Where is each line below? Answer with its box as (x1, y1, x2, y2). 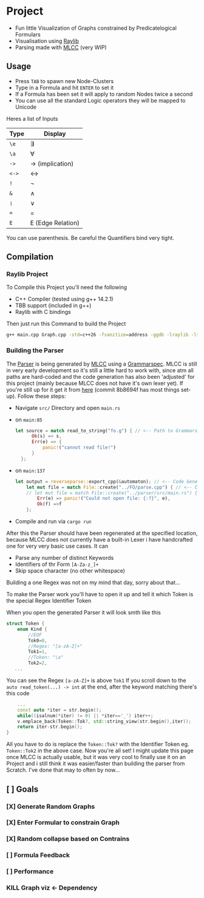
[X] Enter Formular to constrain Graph (6, 818, 120, 827)
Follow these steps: (17, 392, 66, 400)
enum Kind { (17, 626, 47, 632)
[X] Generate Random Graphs (6, 802, 95, 811)
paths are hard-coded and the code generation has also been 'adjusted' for (6, 373, 195, 380)
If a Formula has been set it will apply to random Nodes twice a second (15, 90, 193, 98)
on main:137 (15, 466, 46, 474)
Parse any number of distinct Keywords (15, 554, 114, 562)
